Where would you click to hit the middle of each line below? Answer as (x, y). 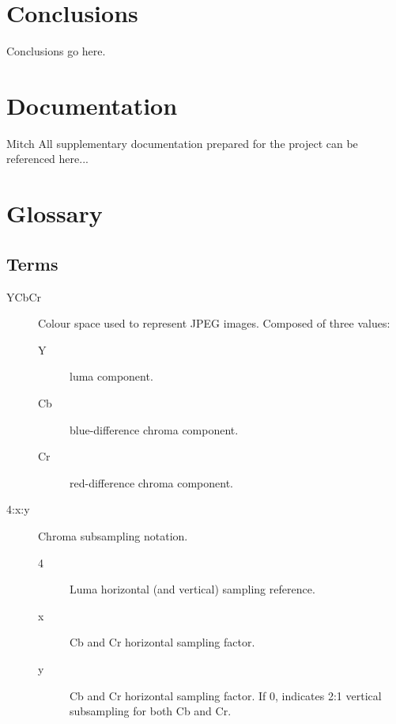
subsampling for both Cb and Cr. (151, 711)
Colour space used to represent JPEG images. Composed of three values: (214, 323)
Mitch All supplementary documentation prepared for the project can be (182, 143)
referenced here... (47, 159)
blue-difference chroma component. (154, 429)
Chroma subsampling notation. (113, 535)
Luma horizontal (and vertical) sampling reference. (192, 589)
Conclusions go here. (56, 51)
